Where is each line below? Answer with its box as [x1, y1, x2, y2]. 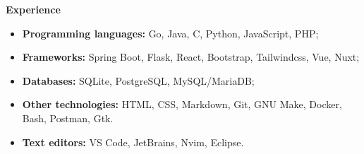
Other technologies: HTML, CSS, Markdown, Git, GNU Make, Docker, [22, 97, 342, 112]
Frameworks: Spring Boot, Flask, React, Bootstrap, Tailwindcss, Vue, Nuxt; [22, 49, 360, 64]
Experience [6, 2, 61, 16]
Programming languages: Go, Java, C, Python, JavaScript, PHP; [22, 25, 319, 40]
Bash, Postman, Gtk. [22, 110, 114, 125]
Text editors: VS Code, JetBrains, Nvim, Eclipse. [22, 134, 244, 149]
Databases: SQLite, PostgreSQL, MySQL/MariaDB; [22, 73, 255, 88]
